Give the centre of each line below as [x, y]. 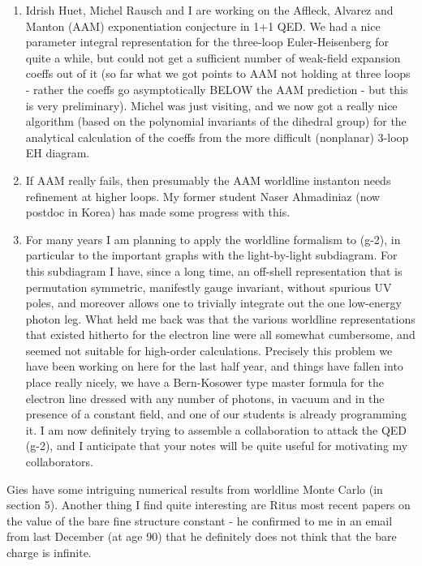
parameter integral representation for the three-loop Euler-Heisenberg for [207, 42]
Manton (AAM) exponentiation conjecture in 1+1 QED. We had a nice [203, 26]
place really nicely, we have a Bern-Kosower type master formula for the [205, 382]
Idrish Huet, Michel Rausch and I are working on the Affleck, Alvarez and [209, 10]
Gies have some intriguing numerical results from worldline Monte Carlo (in [195, 489]
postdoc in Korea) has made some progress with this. [158, 212]
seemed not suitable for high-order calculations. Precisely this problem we [209, 350]
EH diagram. [58, 153]
